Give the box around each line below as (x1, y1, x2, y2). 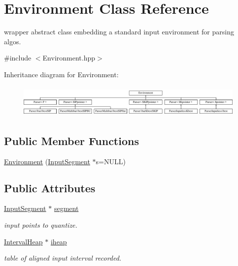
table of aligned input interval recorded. (4, 253, 122, 263)
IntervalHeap (4, 236, 43, 246)
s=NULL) (96, 156, 126, 166)
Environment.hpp (42, 53, 96, 63)
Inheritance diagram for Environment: (4, 69, 119, 79)
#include (4, 53, 32, 63)
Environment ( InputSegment (4, 156, 90, 166)
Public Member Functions (4, 133, 139, 148)
